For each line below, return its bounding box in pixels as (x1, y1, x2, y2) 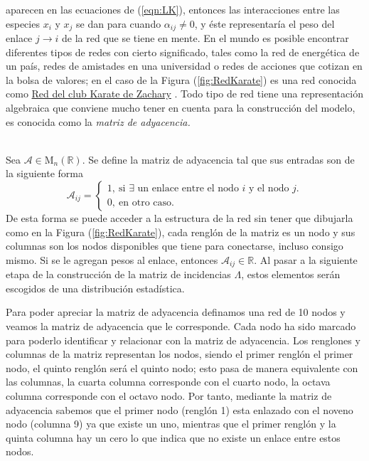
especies (6, 16, 40, 31)
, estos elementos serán (241, 267, 341, 282)
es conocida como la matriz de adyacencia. (6, 114, 191, 129)
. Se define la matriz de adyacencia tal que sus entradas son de (82, 152, 355, 166)
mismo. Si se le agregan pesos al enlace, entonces (6, 252, 218, 267)
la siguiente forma (6, 166, 84, 181)
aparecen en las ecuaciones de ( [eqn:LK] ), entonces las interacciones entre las (6, 2, 340, 16)
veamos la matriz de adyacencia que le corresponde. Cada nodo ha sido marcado (6, 319, 356, 333)
